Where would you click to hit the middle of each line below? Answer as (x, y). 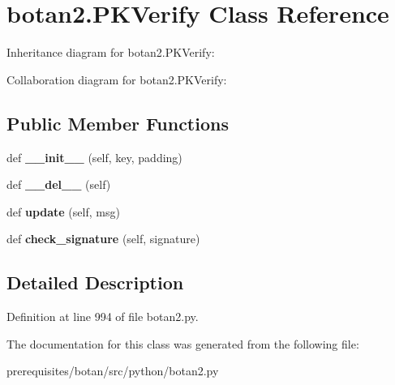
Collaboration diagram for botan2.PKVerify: (117, 79)
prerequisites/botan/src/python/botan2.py (113, 371)
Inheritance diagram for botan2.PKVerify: (111, 52)
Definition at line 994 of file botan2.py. (103, 317)
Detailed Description (95, 282)
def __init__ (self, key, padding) (94, 157)
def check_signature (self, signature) (103, 239)
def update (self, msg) (63, 211)
